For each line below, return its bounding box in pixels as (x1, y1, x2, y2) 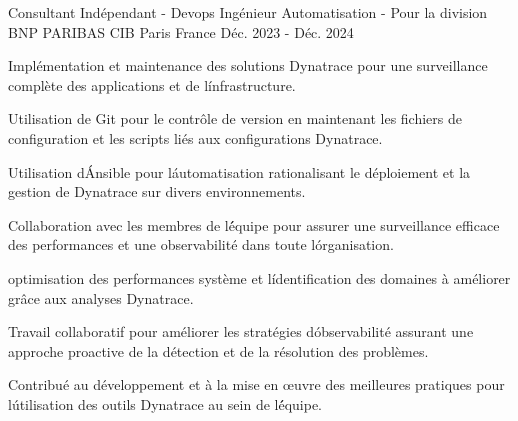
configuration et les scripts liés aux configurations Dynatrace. (8, 127, 383, 148)
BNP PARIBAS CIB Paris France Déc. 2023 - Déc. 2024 (8, 21, 354, 42)
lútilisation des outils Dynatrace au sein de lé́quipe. (8, 393, 323, 414)
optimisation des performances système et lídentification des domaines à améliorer (8, 267, 511, 288)
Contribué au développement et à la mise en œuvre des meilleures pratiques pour (8, 374, 505, 395)
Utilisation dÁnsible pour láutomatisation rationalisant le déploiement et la (8, 161, 471, 182)
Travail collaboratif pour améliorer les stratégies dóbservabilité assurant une (8, 321, 474, 342)
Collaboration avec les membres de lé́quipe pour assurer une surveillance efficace (8, 214, 500, 235)
